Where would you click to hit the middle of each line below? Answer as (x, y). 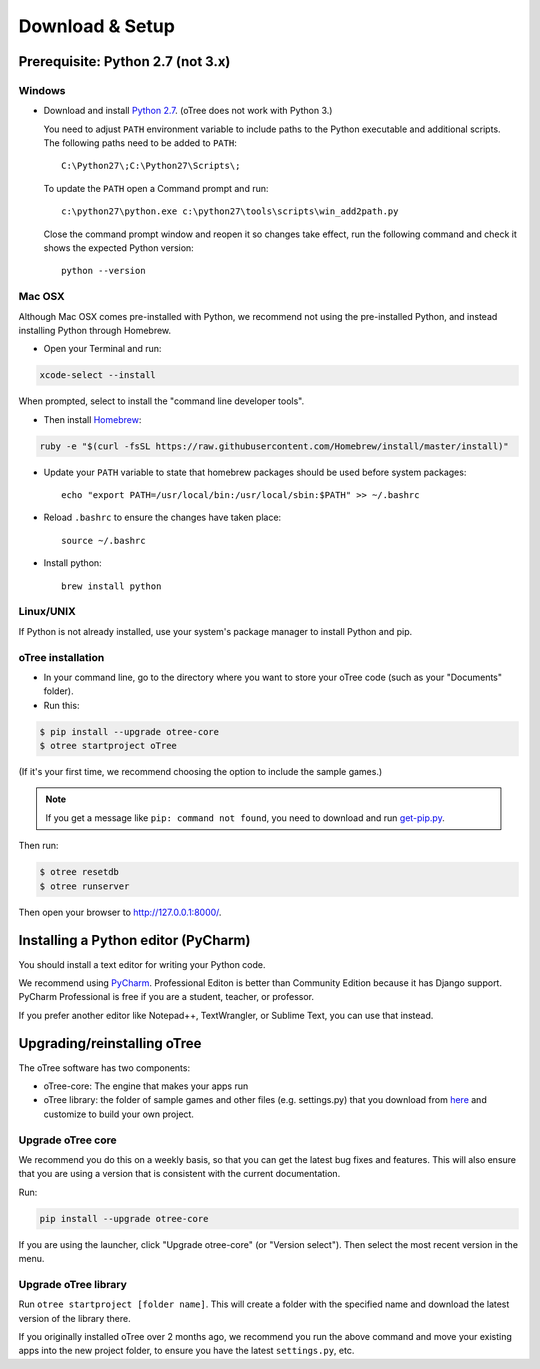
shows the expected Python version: (118, 248)
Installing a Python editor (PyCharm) (134, 940)
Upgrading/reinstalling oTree (110, 1043)
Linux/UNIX (47, 612)
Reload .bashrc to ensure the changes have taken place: (162, 517)
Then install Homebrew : (92, 419)
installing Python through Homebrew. (95, 330)
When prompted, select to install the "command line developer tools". (161, 401)
